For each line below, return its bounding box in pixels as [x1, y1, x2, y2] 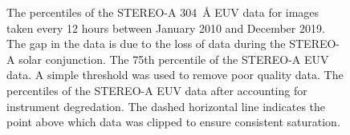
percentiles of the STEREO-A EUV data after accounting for [6, 81, 307, 98]
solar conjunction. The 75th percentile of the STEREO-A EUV [18, 50, 329, 67]
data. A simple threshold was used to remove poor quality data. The [6, 66, 344, 83]
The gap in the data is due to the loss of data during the [6, 35, 286, 52]
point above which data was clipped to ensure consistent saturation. [6, 113, 340, 130]
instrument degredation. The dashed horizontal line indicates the [6, 97, 326, 114]
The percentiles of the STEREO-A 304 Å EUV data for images [6, 4, 319, 20]
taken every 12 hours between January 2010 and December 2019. [6, 19, 325, 36]
